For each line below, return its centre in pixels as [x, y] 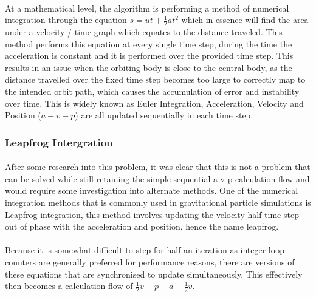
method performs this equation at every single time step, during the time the [149, 43]
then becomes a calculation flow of [69, 286]
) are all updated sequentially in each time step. [164, 115]
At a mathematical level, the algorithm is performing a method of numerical [147, 8]
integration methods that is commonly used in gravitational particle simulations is [158, 202]
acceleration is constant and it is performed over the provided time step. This [149, 56]
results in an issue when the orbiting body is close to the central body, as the [149, 67]
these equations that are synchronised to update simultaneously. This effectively [154, 274]
